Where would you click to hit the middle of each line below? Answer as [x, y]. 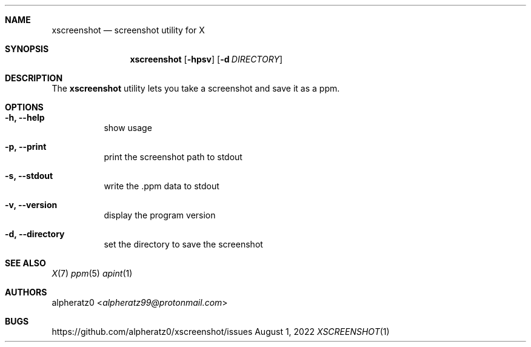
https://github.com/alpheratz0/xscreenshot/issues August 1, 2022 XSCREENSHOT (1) [221, 332]
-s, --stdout [29, 176]
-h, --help [25, 117]
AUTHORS [26, 292]
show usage [128, 128]
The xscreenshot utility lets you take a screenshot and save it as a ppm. [196, 88]
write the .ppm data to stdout [162, 186]
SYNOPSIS [27, 49]
